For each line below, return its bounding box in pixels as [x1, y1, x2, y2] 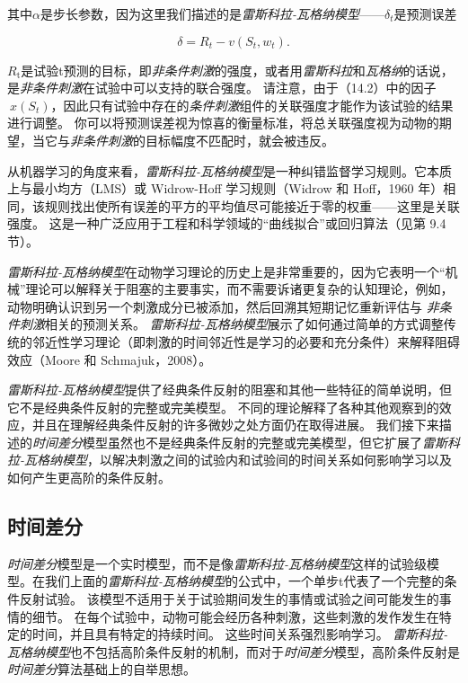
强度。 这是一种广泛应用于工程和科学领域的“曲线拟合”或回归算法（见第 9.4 [7, 214, 446, 233]
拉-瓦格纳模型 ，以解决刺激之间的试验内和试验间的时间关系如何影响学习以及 [7, 450, 453, 469]
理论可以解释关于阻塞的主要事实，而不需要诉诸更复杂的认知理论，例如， [25, 279, 454, 298]
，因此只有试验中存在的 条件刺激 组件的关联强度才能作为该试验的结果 [50, 95, 454, 114]
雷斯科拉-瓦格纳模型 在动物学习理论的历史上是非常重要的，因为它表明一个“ [7, 262, 446, 280]
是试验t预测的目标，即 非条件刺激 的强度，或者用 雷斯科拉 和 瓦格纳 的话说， [21, 60, 454, 79]
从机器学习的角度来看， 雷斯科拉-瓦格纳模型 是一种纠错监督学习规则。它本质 [7, 161, 453, 180]
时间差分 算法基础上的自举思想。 [7, 660, 196, 679]
